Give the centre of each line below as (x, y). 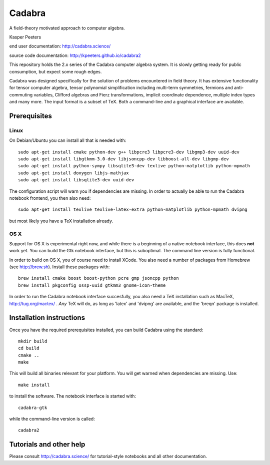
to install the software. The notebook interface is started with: (73, 396)
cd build (29, 348)
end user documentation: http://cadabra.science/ (60, 46)
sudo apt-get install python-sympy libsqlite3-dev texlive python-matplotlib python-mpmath (134, 166)
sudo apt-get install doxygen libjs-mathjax (74, 173)
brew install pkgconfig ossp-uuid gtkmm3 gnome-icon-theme (92, 285)
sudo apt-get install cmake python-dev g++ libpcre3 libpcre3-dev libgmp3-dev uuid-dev (129, 152)
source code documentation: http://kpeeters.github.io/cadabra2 (75, 55)
